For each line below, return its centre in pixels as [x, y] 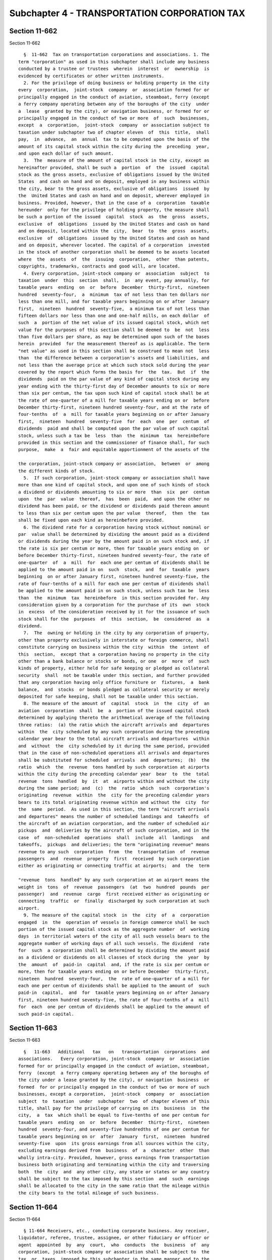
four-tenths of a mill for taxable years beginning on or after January [114, 414]
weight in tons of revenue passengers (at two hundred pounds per [114, 887]
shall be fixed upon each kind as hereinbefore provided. [91, 520]
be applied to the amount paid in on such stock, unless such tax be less [114, 591]
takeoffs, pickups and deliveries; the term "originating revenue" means [114, 845]
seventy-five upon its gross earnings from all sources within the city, [114, 1143]
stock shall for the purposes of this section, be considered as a [114, 619]
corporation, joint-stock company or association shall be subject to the [114, 1252]
